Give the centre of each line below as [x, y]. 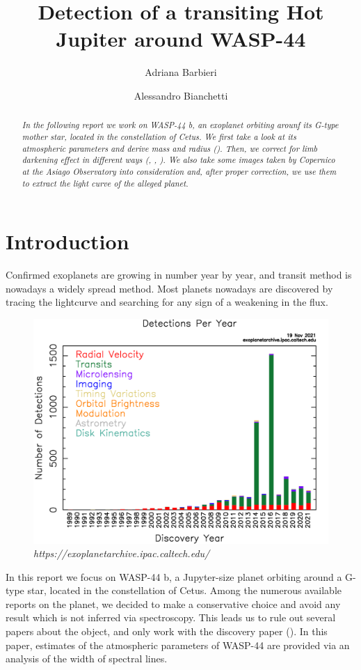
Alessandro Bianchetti [181, 95]
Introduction [67, 241]
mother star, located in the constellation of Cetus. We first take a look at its [159, 136]
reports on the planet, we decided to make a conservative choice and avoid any [173, 603]
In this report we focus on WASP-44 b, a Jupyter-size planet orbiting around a [174, 576]
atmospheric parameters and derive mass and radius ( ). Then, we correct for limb [170, 148]
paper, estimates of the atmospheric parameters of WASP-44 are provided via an [178, 645]
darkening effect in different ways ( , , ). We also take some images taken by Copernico [178, 160]
